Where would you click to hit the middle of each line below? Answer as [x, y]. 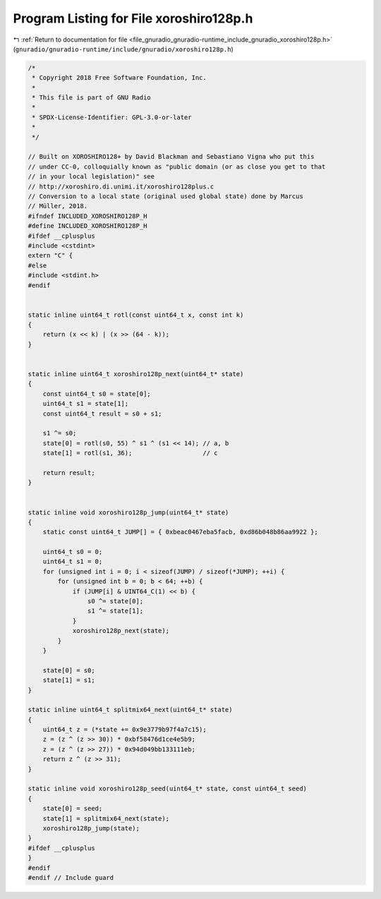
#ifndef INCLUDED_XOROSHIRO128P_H [87, 216]
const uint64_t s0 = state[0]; [97, 394]
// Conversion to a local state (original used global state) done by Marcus [165, 197]
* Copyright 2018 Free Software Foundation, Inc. [120, 78]
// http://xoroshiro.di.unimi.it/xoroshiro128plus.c [121, 186]
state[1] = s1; [69, 680]
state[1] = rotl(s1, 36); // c [130, 453]
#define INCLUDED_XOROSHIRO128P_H [87, 226]
